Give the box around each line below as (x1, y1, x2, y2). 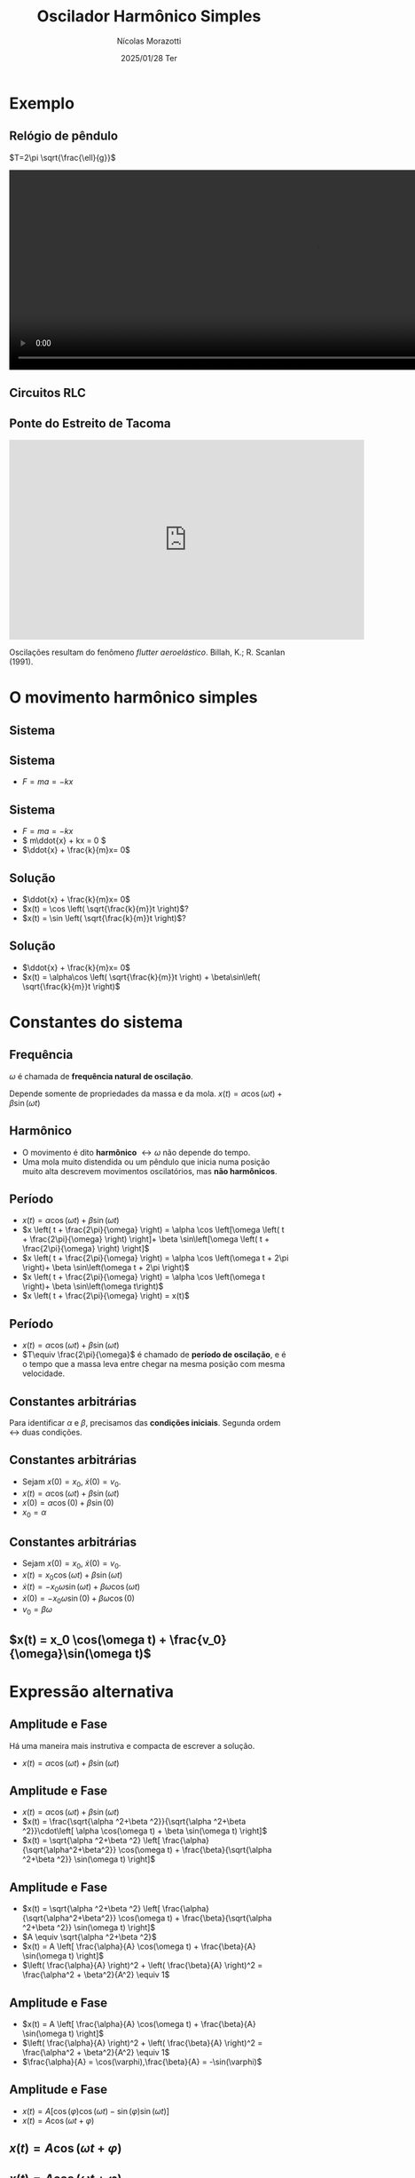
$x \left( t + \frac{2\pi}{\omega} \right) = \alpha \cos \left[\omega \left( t (21, 1224, 286, 1236)
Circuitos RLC (9, 386, 87, 401)
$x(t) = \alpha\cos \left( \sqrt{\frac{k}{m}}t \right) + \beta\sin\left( (21, 971, 261, 982)
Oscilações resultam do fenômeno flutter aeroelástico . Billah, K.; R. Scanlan (9, 647, 286, 657)
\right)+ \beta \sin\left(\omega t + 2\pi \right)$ (21, 1262, 190, 1273)
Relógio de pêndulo (9, 129, 118, 144)
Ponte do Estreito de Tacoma (9, 416, 171, 431)
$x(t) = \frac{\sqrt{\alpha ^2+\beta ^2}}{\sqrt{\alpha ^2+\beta (21, 1816, 247, 1827)
